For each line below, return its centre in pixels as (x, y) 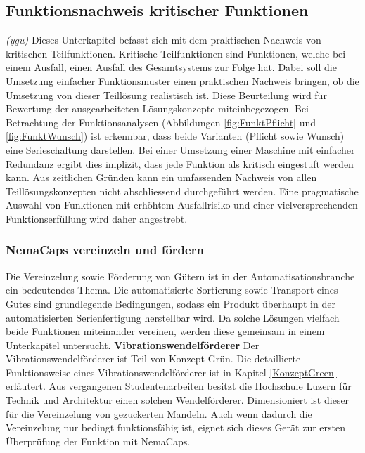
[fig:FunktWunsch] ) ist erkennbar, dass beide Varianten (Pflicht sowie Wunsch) (175, 136)
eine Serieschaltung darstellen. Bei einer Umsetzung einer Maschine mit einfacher (180, 149)
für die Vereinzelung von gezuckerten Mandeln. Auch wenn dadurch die (159, 413)
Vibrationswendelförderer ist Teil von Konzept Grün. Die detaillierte (153, 359)
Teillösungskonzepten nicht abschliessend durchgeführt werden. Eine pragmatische (182, 191)
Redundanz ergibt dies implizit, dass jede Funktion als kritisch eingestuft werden (180, 163)
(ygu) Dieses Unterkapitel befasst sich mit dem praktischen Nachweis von (164, 40)
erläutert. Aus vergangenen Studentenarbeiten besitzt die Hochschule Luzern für (179, 386)
